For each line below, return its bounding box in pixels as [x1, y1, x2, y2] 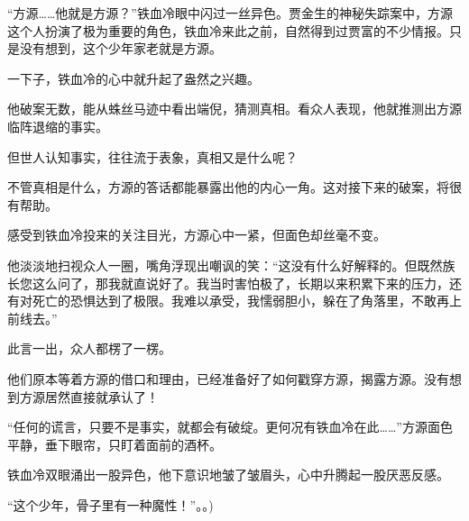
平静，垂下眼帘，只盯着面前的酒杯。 [7, 434, 222, 453]
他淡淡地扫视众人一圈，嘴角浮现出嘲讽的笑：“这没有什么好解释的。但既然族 [7, 255, 455, 274]
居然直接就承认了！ [44, 387, 159, 406]
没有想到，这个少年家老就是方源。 [19, 39, 222, 58]
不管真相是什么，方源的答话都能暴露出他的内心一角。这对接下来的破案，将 [7, 178, 449, 197]
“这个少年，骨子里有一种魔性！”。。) [7, 495, 214, 514]
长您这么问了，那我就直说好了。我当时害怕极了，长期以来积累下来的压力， [7, 273, 449, 292]
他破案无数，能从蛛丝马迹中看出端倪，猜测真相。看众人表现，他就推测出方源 [7, 99, 462, 118]
